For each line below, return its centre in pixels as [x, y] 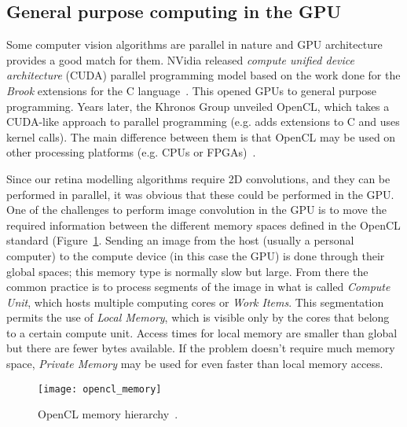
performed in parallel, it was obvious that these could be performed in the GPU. [200, 194]
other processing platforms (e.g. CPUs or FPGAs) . [131, 152]
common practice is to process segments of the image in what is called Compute [198, 287]
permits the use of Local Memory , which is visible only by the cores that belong [198, 317]
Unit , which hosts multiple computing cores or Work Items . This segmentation [195, 302]
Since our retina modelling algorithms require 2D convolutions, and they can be [198, 178]
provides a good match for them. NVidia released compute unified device [180, 59]
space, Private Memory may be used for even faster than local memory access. [195, 364]
